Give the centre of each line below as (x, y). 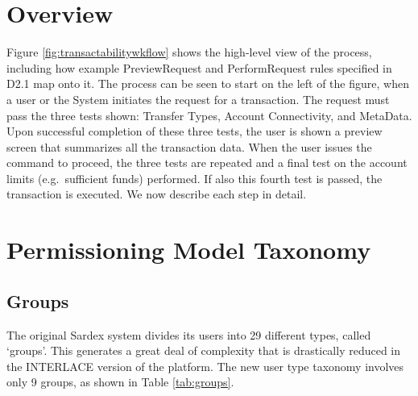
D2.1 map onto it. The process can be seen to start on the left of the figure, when (208, 83)
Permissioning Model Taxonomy (189, 250)
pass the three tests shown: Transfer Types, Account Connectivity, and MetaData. (209, 115)
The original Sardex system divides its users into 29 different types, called (189, 334)
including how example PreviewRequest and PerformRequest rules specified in (199, 67)
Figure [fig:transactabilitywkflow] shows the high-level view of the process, (189, 52)
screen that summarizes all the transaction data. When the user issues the (189, 146)
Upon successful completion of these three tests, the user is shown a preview (195, 131)
